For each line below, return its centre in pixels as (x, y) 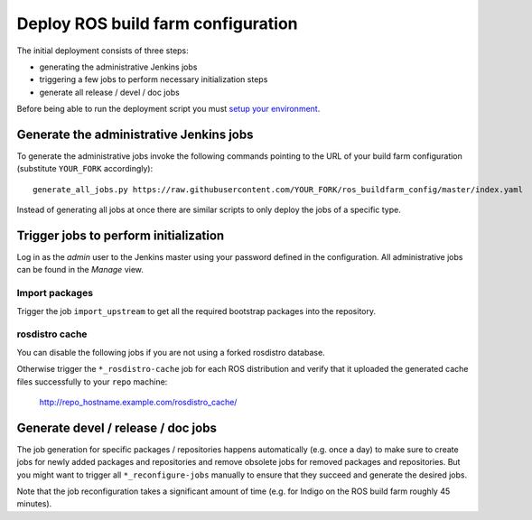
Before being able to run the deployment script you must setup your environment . (168, 109)
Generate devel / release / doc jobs (117, 427)
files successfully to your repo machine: (92, 381)
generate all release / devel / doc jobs (109, 92)
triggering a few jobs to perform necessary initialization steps (154, 79)
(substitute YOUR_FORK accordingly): (85, 169)
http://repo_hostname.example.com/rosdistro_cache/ (138, 402)
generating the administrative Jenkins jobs (118, 67)
